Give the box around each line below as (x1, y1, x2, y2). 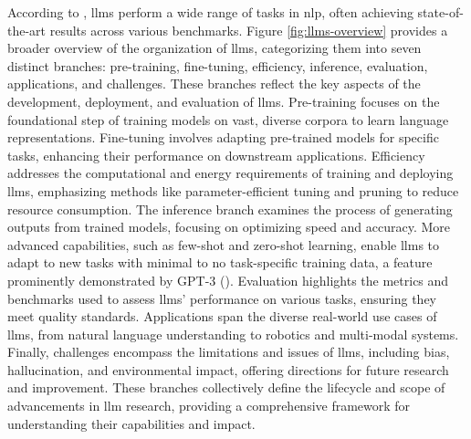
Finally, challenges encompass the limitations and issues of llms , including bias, (7, 342, 450, 361)
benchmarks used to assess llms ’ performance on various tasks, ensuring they (7, 288, 437, 308)
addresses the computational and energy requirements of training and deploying (7, 163, 454, 183)
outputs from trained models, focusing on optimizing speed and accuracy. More (7, 217, 451, 236)
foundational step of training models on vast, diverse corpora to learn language (7, 110, 449, 129)
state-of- (417, 3, 464, 21)
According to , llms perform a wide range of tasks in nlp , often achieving (7, 3, 413, 21)
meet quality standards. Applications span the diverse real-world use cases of (7, 307, 437, 326)
